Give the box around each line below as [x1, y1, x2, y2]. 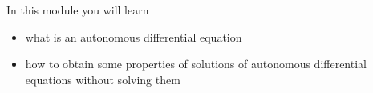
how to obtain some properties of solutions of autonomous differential [25, 55, 367, 72]
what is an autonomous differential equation [25, 28, 242, 45]
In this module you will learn [6, 2, 149, 18]
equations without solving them [25, 71, 180, 87]
